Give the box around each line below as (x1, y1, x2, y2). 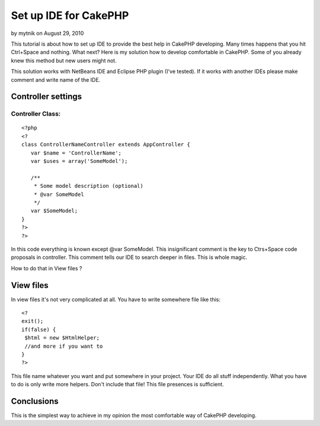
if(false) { (21, 326, 56, 333)
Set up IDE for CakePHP (11, 9, 129, 22)
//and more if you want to (24, 342, 103, 350)
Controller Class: (11, 110, 61, 118)
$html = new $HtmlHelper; (24, 335, 100, 341)
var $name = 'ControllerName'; (30, 149, 121, 156)
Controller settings (11, 92, 82, 102)
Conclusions (11, 396, 59, 406)
